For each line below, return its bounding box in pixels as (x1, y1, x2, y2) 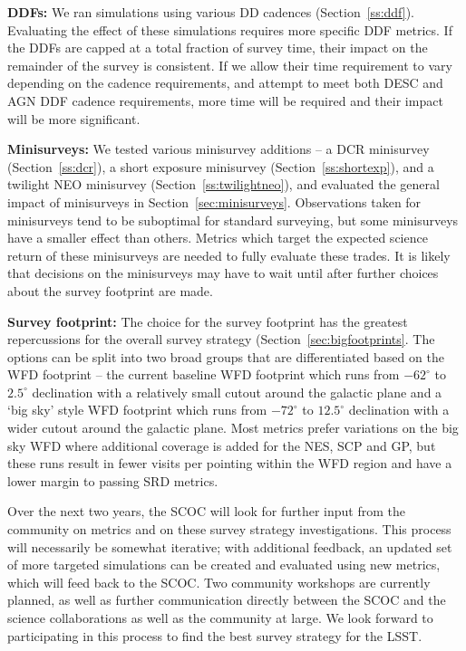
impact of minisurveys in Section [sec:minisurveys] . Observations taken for (7, 192, 422, 211)
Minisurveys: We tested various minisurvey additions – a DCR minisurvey (7, 139, 430, 158)
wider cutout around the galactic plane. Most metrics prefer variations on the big (7, 418, 459, 437)
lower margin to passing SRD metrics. (7, 471, 218, 490)
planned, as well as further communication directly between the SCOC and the (7, 590, 446, 609)
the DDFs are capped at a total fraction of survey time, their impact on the (7, 38, 428, 57)
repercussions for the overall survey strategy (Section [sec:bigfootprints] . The (7, 330, 435, 349)
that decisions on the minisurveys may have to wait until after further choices (7, 263, 439, 282)
